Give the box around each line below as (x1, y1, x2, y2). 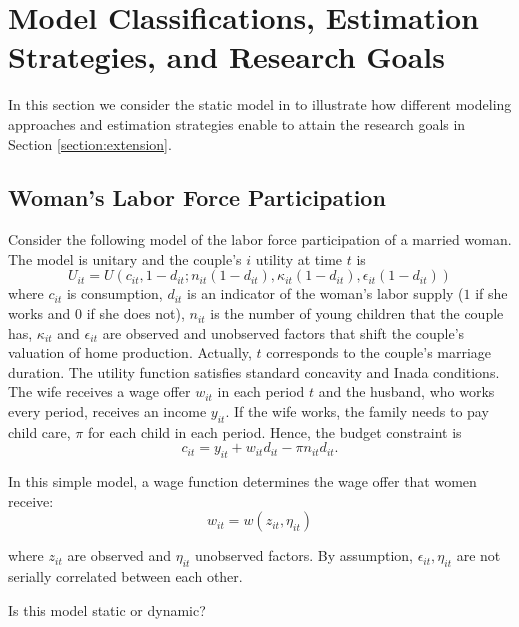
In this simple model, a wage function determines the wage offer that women (8, 471, 477, 492)
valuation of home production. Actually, (8, 342, 252, 363)
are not (456, 545, 501, 566)
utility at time (255, 248, 343, 269)
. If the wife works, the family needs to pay (225, 401, 489, 422)
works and (8, 303, 71, 324)
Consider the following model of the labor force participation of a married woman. (8, 229, 512, 250)
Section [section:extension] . (8, 133, 172, 154)
